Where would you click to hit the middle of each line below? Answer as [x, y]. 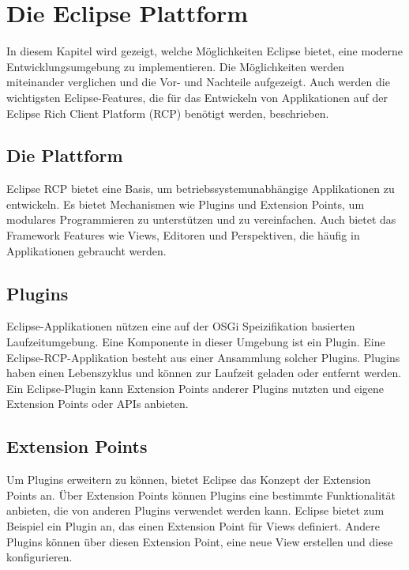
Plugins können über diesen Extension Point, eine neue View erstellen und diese [200, 541]
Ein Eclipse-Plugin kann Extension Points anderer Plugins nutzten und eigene [195, 388]
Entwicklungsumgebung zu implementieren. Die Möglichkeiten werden [175, 66]
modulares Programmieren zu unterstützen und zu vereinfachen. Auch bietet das [201, 219]
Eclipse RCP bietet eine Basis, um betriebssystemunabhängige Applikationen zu [201, 189]
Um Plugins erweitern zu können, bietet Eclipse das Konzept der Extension [189, 479]
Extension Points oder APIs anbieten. [98, 404]
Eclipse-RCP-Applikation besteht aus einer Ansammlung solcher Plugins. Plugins [203, 357]
